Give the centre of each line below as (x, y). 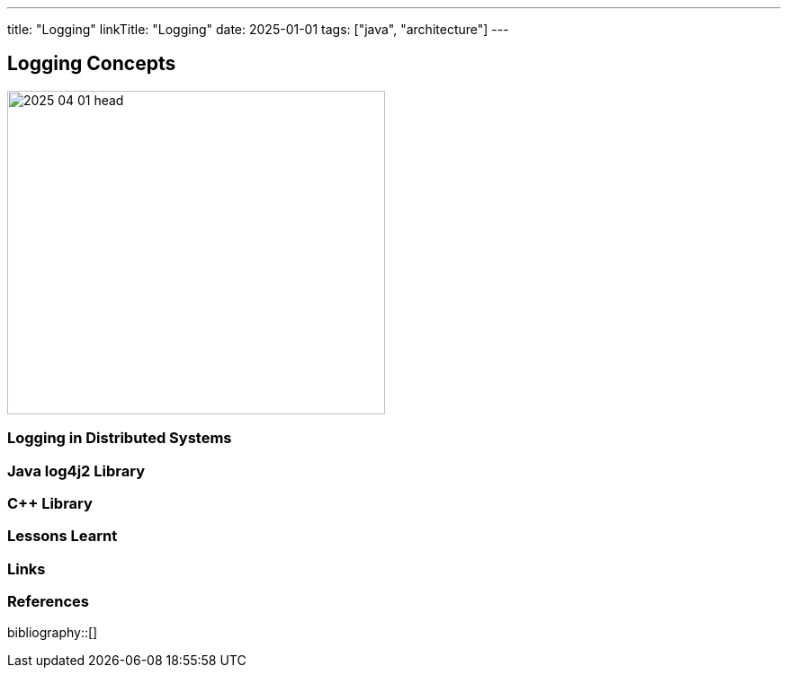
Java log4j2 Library (76, 471)
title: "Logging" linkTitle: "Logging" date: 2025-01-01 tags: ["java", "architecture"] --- (258, 29)
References (48, 602)
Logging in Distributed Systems (120, 438)
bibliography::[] (53, 633)
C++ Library (50, 503)
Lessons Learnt (63, 536)
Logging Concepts (92, 64)
